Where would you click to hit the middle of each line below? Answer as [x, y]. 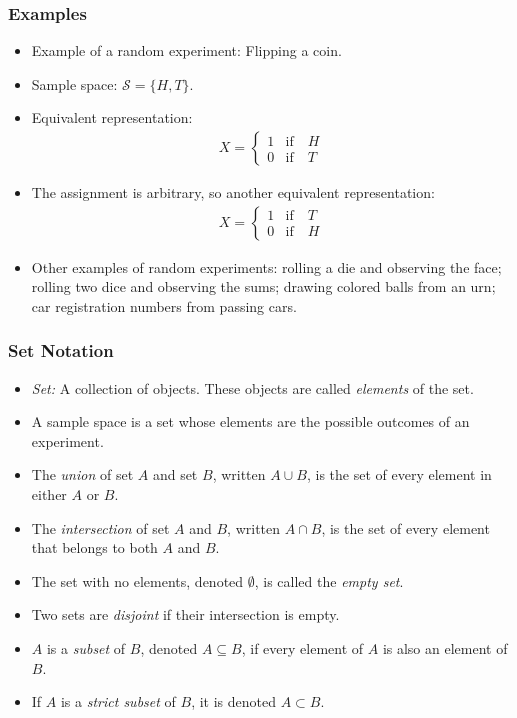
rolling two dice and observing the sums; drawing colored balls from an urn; [263, 286]
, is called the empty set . [329, 580]
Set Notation [61, 350]
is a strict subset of [118, 701]
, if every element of [302, 648]
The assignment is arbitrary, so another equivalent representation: [233, 192]
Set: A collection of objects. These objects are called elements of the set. [252, 387]
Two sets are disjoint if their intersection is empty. [185, 614]
